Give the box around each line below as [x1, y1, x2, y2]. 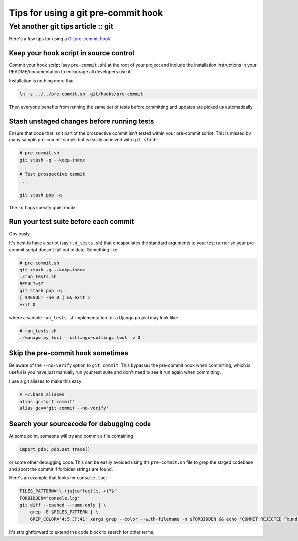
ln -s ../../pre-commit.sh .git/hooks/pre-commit [19, 91, 143, 97]
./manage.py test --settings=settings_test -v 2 [19, 335, 141, 340]
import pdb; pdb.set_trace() [19, 446, 91, 452]
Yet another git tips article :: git [9, 22, 114, 31]
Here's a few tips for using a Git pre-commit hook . [9, 36, 112, 42]
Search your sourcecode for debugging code [9, 420, 151, 428]
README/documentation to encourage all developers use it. [9, 68, 132, 74]
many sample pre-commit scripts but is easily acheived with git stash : [9, 137, 158, 143]
